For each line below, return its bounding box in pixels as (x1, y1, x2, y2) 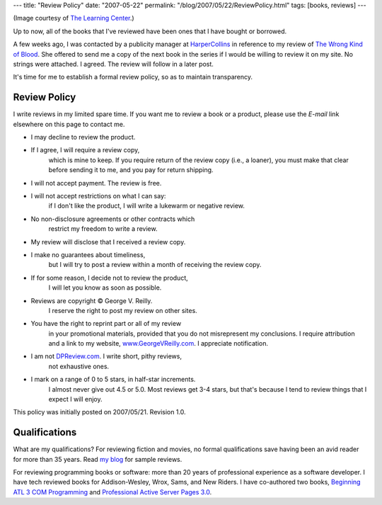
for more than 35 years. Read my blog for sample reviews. (13, 455, 183, 463)
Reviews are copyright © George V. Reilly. (30, 296, 153, 305)
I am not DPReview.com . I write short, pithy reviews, (30, 352, 182, 361)
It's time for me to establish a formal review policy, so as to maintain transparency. (13, 73, 253, 81)
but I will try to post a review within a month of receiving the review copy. (48, 261, 262, 269)
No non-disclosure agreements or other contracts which (30, 215, 195, 223)
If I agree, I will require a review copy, (30, 146, 140, 154)
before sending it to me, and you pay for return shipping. (48, 166, 214, 174)
